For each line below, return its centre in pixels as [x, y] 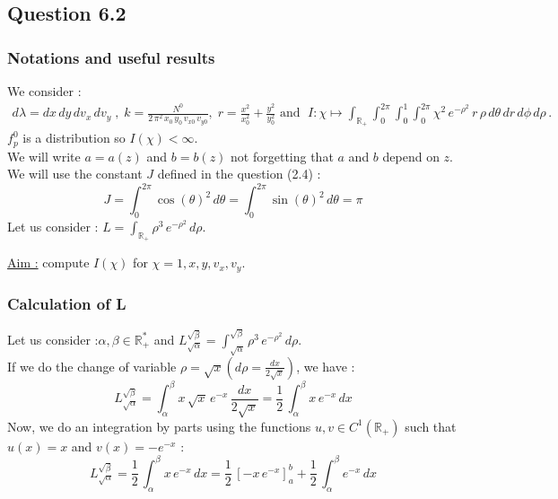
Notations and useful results [111, 57]
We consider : [44, 91]
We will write [44, 156]
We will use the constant [75, 174]
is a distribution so [74, 138]
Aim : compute [48, 263]
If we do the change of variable [92, 366]
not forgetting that [282, 156]
